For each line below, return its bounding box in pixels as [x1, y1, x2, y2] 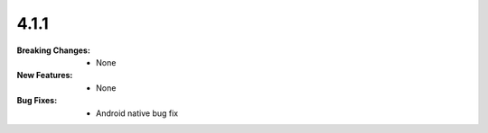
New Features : [16, 70, 73, 81]
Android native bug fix [96, 108, 179, 119]
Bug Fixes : [16, 95, 58, 106]
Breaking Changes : [16, 45, 90, 56]
